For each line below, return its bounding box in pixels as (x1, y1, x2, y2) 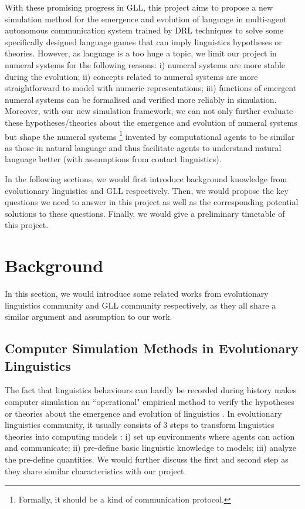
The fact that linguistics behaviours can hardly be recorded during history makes (5, 384, 297, 396)
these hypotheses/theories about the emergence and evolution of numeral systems (5, 116, 297, 128)
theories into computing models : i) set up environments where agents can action (5, 430, 295, 442)
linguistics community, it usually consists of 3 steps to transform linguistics (5, 418, 274, 431)
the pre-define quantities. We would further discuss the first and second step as (5, 453, 289, 465)
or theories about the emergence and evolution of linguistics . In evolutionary (5, 407, 282, 419)
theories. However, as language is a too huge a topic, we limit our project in (5, 47, 277, 59)
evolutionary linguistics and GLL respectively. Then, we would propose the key (5, 184, 289, 196)
